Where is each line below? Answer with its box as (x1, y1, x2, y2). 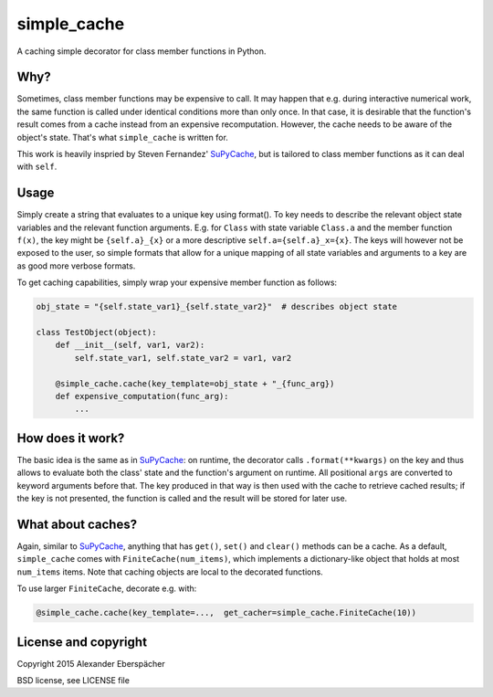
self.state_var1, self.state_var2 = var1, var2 (74, 353, 292, 363)
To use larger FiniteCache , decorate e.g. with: (16, 583, 197, 594)
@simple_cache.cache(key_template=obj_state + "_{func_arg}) (55, 378, 335, 388)
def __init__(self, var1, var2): (55, 340, 205, 351)
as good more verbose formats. (16, 260, 136, 271)
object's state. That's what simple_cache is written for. (16, 132, 228, 143)
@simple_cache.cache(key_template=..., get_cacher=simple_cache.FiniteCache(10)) (36, 607, 417, 618)
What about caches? (16, 516, 137, 532)
